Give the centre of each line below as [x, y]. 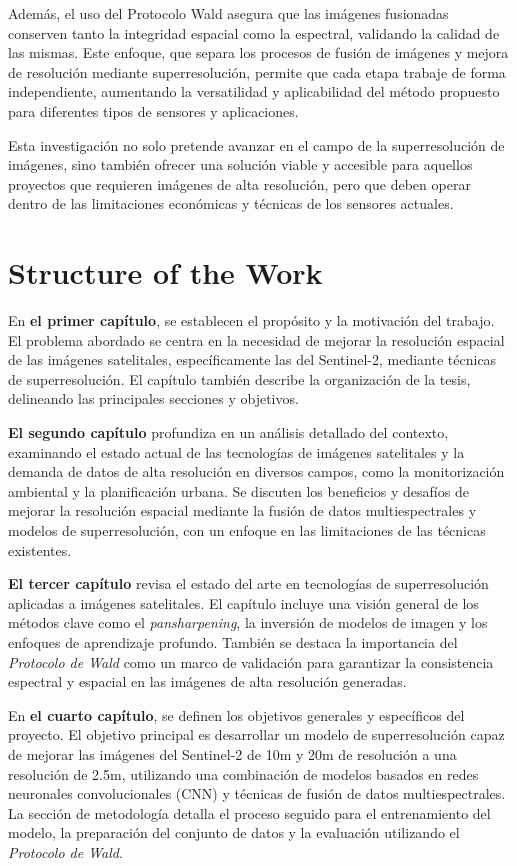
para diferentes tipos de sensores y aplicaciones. [153, 110]
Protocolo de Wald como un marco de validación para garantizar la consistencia [251, 661]
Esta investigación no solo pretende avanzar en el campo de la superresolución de [256, 144]
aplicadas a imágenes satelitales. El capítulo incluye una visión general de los [243, 602]
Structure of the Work [165, 272]
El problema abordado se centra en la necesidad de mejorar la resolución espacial [256, 339]
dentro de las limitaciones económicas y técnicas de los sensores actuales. [231, 203]
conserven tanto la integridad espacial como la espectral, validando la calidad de [254, 32]
